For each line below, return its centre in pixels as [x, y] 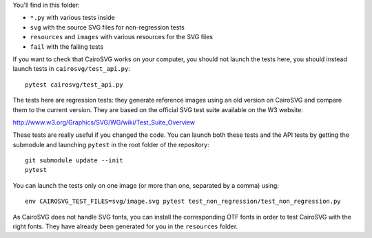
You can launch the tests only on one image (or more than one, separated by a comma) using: [146, 185]
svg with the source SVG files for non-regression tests [107, 27]
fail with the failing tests [66, 46]
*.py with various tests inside [72, 18]
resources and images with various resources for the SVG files [122, 37]
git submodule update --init [74, 161]
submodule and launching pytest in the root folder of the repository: [111, 144]
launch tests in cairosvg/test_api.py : [72, 69]
